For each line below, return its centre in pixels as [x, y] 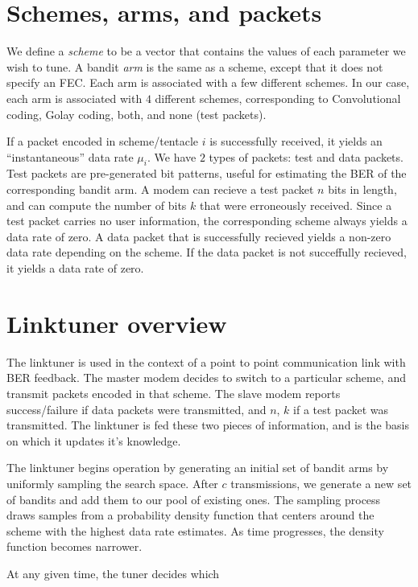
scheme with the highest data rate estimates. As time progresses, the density [195, 530]
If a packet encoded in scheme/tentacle [103, 141]
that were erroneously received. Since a [296, 205]
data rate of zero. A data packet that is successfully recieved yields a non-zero [199, 236]
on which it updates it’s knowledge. [94, 440]
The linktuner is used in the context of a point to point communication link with [206, 361]
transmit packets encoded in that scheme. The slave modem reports [174, 393]
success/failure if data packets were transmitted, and [137, 409]
